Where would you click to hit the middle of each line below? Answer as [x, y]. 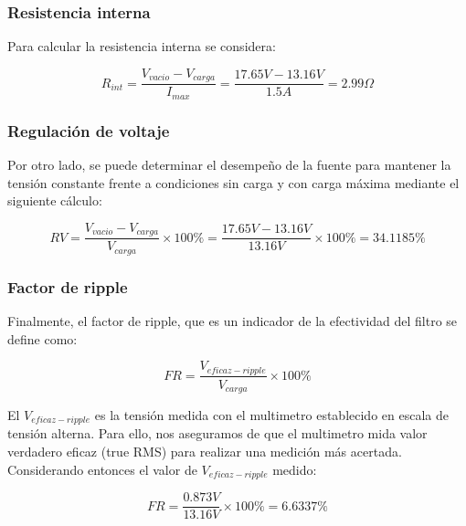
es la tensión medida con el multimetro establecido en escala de [271, 415]
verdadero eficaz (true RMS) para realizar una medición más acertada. [205, 452]
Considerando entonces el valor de [102, 469]
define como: [42, 338]
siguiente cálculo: [55, 200]
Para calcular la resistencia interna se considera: [142, 46]
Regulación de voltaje [89, 130]
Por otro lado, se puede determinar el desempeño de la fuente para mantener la [229, 164]
